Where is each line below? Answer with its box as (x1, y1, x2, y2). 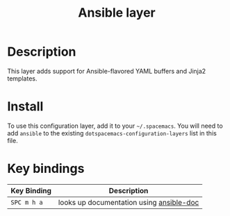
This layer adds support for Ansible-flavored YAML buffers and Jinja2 (7, 67, 206, 75)
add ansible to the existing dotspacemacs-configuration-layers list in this (7, 128, 217, 137)
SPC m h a (10, 198, 43, 206)
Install (7, 99, 44, 115)
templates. (7, 74, 38, 83)
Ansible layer (78, 5, 156, 21)
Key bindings (7, 161, 85, 176)
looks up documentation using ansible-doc (58, 197, 199, 207)
